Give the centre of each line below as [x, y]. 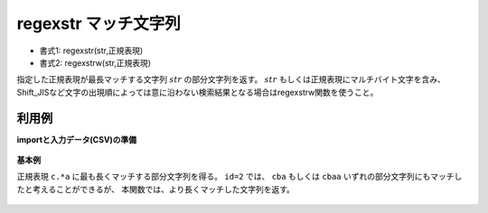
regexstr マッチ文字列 [99, 23]
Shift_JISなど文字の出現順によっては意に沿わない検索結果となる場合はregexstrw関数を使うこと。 [197, 92]
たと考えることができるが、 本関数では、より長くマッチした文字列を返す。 [156, 189]
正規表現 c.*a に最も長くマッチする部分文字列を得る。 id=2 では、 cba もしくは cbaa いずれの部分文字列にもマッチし [239, 177]
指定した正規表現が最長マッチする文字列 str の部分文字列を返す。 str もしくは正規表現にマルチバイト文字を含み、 [231, 79]
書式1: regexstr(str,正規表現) [91, 51]
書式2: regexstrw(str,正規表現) [95, 62]
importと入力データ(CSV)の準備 [77, 139]
